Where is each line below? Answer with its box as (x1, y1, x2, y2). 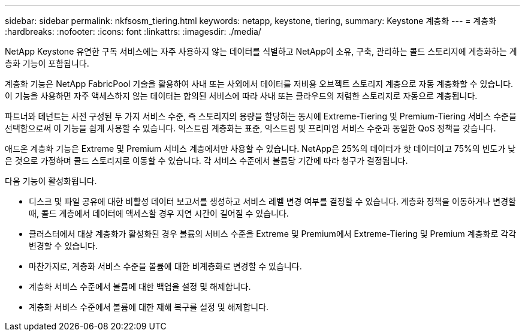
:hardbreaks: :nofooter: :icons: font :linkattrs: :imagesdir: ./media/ (5, 26, 261, 37)
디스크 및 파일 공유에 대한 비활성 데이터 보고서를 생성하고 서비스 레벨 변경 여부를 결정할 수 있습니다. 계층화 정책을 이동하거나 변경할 (29, 196, 517, 206)
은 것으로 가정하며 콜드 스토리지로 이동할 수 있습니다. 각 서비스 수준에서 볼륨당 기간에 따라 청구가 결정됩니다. (5, 155, 408, 166)
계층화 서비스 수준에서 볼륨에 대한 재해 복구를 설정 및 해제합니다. (29, 302, 269, 312)
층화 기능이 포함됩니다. (5, 58, 89, 68)
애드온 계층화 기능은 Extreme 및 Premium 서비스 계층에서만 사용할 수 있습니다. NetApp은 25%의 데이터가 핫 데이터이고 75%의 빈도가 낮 (5, 143, 516, 154)
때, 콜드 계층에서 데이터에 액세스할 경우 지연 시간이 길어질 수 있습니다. (29, 208, 289, 218)
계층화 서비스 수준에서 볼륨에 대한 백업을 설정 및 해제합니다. (29, 281, 251, 292)
